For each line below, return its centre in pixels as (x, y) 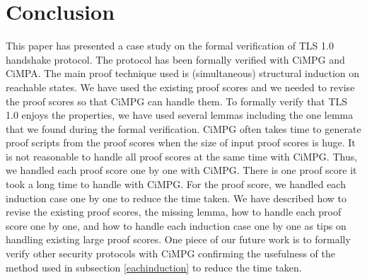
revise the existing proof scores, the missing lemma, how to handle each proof (174, 212)
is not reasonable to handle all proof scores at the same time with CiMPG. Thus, (182, 156)
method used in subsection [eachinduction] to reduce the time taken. (154, 267)
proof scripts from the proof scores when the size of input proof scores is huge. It (181, 142)
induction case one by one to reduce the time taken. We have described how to (176, 198)
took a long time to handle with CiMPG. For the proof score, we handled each (176, 184)
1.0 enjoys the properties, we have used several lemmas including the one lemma (180, 115)
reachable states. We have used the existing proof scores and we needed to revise (180, 87)
